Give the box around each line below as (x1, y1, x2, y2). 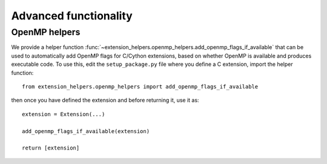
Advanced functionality (11, 9, 133, 22)
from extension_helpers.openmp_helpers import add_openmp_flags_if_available (22, 83, 259, 90)
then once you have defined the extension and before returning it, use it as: (11, 97, 199, 104)
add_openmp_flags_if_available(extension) (22, 128, 150, 134)
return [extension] (22, 145, 80, 151)
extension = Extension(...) (22, 111, 105, 117)
